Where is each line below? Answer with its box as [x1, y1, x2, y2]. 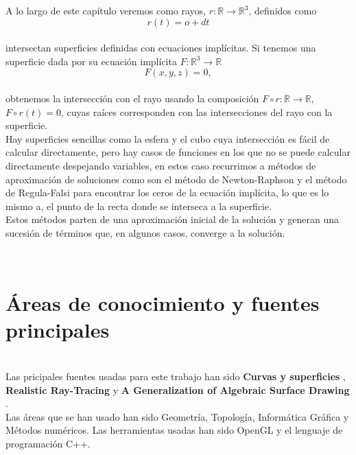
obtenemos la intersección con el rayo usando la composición [5, 91, 259, 105]
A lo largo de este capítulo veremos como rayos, [5, 3, 206, 17]
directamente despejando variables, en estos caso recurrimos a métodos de [5, 158, 316, 172]
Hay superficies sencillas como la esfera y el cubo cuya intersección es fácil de [5, 131, 330, 145]
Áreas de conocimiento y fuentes [5, 289, 320, 317]
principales [5, 316, 110, 344]
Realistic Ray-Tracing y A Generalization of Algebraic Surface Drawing [5, 382, 350, 397]
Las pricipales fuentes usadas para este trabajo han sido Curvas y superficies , [5, 369, 346, 383]
